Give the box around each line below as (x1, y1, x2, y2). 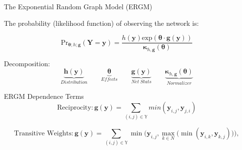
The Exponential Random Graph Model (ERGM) (4, 1, 153, 11)
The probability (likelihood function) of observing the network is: (4, 18, 199, 28)
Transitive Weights (14, 130, 72, 137)
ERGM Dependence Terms (4, 91, 84, 101)
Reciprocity (57, 104, 91, 111)
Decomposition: (4, 58, 50, 68)
